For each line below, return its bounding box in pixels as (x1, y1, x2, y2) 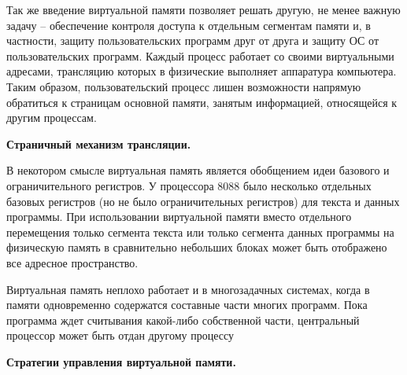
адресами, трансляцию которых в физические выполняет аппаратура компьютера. (6, 63, 397, 79)
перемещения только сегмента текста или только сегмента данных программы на (6, 223, 394, 240)
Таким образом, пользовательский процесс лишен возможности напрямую (6, 78, 361, 94)
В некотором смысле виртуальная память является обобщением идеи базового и (6, 162, 390, 178)
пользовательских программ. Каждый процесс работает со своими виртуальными (6, 47, 394, 64)
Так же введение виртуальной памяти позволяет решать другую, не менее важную (6, 2, 401, 17)
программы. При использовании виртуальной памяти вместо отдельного (6, 208, 352, 225)
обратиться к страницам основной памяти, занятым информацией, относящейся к (6, 94, 398, 110)
